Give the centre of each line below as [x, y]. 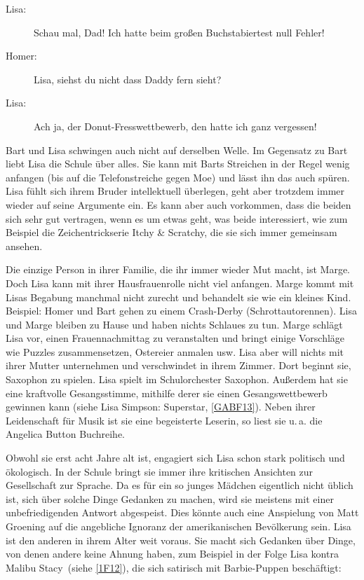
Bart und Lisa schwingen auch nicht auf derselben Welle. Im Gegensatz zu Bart [177, 150]
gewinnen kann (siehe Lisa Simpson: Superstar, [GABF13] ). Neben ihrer [161, 407]
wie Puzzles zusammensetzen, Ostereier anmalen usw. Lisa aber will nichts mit [175, 351]
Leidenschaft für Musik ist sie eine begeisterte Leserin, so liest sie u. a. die [164, 420]
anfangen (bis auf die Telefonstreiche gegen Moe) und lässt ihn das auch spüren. [178, 177]
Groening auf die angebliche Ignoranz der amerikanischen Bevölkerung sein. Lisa [178, 526]
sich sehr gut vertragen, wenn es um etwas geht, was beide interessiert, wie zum [177, 218]
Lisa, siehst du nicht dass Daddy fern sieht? [128, 79]
